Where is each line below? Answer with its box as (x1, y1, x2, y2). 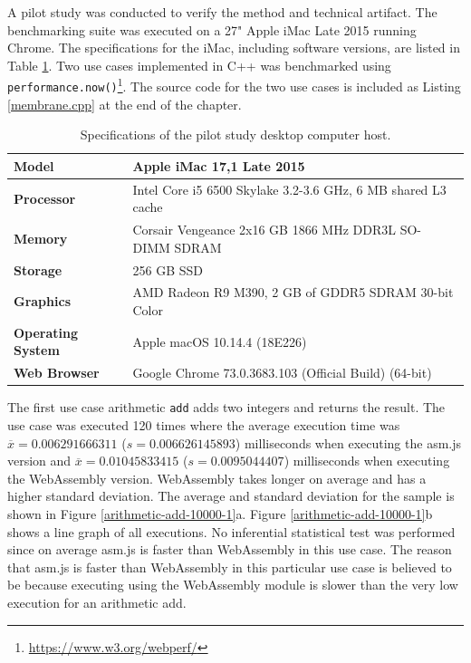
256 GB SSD (132, 260, 203, 279)
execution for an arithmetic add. (7, 593, 187, 611)
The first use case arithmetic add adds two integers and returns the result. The (7, 398, 446, 417)
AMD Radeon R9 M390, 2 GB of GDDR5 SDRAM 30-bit (132, 283, 454, 302)
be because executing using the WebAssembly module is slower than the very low (7, 575, 458, 594)
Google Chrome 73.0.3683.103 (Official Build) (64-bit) (132, 363, 432, 382)
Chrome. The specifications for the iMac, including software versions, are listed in (7, 38, 460, 57)
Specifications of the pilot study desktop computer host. (80, 125, 391, 144)
